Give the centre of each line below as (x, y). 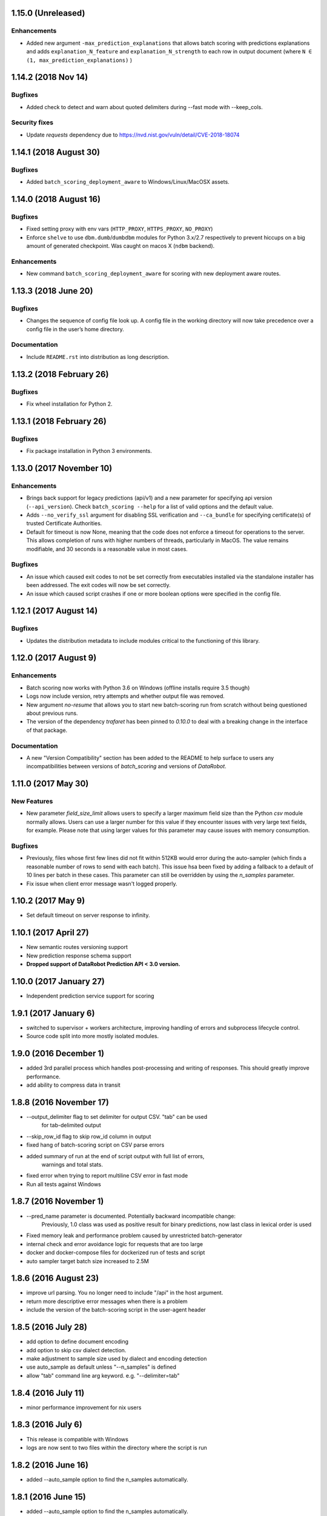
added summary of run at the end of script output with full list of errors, (115, 1156)
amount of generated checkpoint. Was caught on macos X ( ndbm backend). (121, 246)
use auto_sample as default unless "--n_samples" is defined (101, 1367)
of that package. (47, 730)
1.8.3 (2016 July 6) (47, 1425)
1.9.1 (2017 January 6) (53, 1013)
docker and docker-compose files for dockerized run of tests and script (116, 1253)
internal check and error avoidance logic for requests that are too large (114, 1244)
